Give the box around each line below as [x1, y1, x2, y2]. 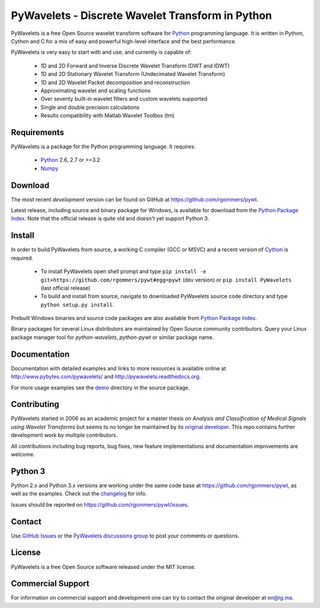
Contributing [11, 399, 59, 409]
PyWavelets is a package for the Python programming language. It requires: [11, 143, 196, 150]
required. [11, 254, 34, 261]
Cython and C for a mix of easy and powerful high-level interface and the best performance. [11, 37, 236, 44]
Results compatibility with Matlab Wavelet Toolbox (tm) [40, 112, 175, 119]
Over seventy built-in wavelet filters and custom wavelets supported [40, 95, 207, 103]
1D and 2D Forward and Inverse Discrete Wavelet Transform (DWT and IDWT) [40, 62, 230, 69]
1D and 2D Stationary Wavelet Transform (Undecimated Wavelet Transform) [40, 71, 225, 78]
